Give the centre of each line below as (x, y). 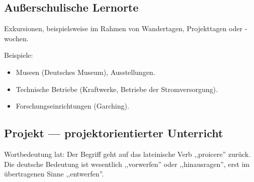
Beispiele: (19, 55)
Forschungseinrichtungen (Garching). (72, 106)
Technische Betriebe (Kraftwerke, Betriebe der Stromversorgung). (117, 89)
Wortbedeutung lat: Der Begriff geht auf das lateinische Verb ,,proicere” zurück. (128, 154)
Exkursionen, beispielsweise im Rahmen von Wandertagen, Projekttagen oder (123, 28)
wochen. (16, 38)
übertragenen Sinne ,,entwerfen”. (54, 174)
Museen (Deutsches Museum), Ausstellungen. (86, 72)
